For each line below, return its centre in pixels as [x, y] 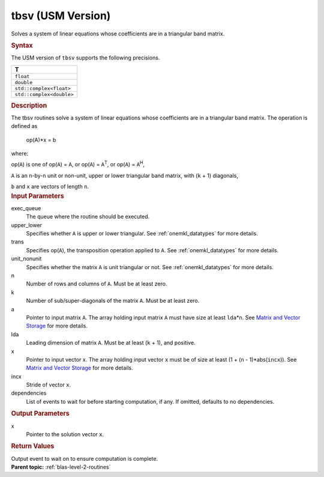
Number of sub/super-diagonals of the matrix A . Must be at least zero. [113, 301]
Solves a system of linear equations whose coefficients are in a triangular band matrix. [118, 34]
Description [29, 105]
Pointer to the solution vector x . [65, 434]
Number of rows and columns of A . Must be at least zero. [97, 284]
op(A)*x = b [41, 140]
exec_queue [26, 208]
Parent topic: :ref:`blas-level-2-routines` [61, 467]
